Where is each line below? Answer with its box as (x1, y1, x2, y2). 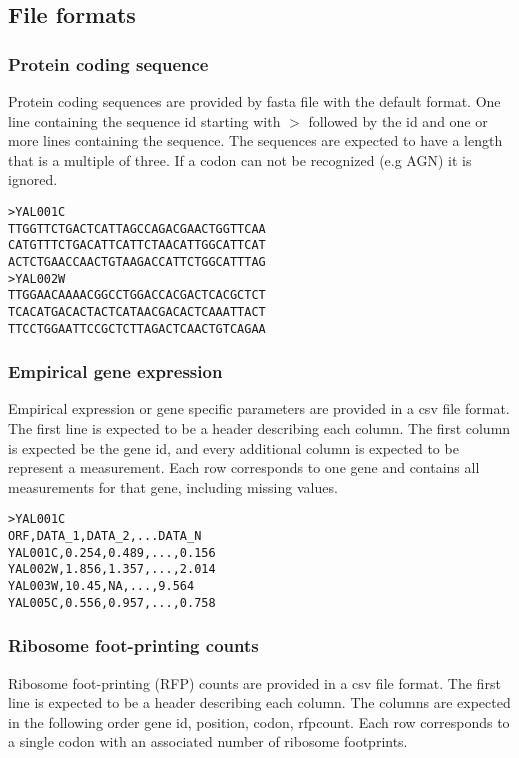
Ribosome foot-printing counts (8, 633, 259, 658)
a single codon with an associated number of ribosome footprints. (8, 731, 408, 752)
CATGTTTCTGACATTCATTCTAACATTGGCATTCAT (8, 238, 266, 253)
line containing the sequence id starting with (8, 110, 281, 131)
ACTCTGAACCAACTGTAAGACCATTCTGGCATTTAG (8, 254, 266, 269)
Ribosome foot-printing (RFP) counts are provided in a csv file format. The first (8, 672, 501, 693)
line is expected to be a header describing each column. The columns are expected (8, 692, 511, 713)
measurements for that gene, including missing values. (8, 476, 338, 497)
